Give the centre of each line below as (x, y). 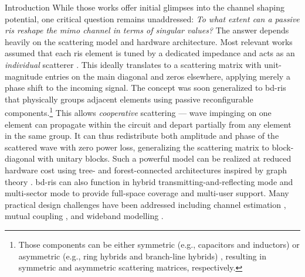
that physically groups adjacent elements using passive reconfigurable (129, 99)
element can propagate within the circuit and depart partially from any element (148, 124)
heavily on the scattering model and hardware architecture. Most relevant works (149, 41)
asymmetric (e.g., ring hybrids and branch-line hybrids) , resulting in (142, 256)
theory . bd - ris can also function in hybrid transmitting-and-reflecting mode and (149, 181)
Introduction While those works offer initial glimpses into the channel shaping (145, 7)
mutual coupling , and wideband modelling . (84, 216)
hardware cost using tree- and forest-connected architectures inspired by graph (146, 170)
